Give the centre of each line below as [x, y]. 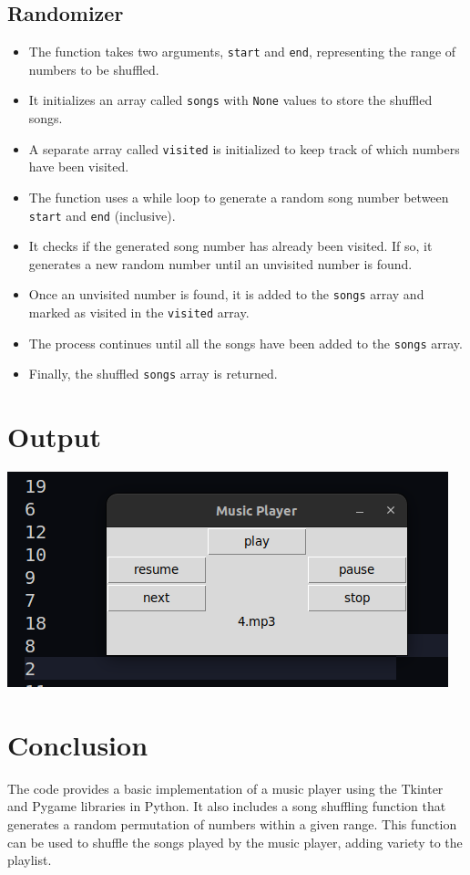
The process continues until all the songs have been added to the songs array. [245, 343]
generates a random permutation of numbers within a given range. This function [232, 824]
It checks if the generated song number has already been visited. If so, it [230, 246]
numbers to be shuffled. [94, 69]
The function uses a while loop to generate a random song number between [239, 197]
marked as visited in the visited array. [139, 312]
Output [54, 437]
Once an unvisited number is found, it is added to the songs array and [226, 294]
